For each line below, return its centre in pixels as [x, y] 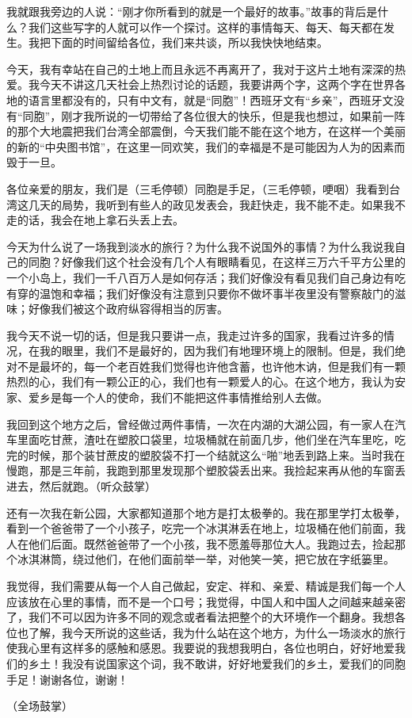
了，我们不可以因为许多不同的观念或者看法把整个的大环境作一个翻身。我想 [200, 617]
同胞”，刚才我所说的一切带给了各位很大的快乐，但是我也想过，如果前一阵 [214, 115]
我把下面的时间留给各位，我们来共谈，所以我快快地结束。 [178, 42]
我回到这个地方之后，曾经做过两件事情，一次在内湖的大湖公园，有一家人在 [200, 424]
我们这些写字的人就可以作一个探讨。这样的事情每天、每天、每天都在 [206, 27]
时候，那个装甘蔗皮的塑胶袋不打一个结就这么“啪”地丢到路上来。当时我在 [217, 454]
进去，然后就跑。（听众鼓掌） [81, 486]
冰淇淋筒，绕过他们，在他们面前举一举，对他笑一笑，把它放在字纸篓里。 [206, 559]
